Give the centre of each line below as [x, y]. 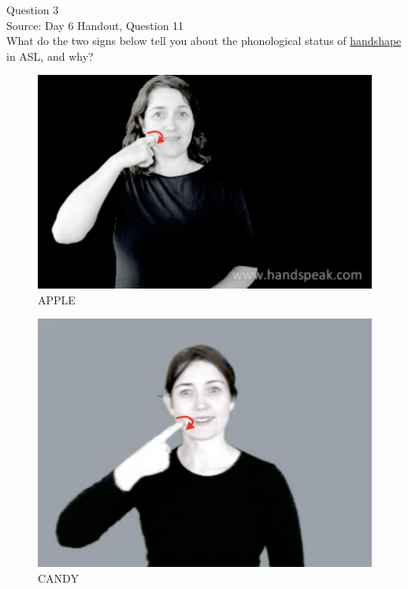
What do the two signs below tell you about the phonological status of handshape [204, 41]
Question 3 [33, 9]
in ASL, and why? [50, 56]
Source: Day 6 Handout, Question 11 [95, 25]
